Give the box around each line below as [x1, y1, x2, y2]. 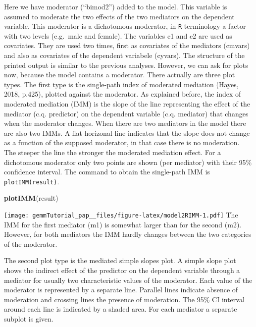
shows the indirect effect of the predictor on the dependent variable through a [4, 265, 240, 275]
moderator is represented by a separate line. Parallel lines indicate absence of [4, 284, 238, 295]
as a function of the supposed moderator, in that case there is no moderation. [4, 137, 240, 148]
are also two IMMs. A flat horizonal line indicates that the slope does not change [4, 127, 250, 138]
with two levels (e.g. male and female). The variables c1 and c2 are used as [4, 30, 232, 41]
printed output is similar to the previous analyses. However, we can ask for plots [4, 59, 248, 70]
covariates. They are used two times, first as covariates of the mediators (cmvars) [4, 40, 250, 51]
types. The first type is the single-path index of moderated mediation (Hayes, [4, 79, 239, 89]
